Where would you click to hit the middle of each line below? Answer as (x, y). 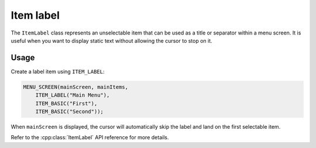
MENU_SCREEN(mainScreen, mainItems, (76, 87)
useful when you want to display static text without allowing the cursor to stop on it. (112, 40)
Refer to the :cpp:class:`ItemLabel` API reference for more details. (90, 137)
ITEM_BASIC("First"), (66, 103)
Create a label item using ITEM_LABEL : (58, 71)
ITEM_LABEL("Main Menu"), (73, 95)
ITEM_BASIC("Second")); (69, 111)
